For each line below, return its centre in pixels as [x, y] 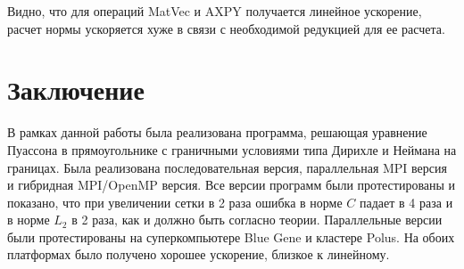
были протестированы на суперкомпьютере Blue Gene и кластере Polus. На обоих [231, 236]
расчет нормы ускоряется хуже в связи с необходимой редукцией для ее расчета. [226, 28]
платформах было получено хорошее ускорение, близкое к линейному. [199, 254]
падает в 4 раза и [406, 202]
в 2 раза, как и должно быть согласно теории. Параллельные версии [257, 220]
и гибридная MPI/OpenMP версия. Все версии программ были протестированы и [232, 185]
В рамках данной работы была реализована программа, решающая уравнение [217, 132]
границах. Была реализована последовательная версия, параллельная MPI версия [227, 167]
